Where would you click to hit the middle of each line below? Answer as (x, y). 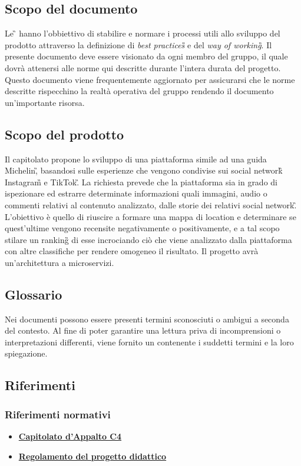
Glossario (34, 294)
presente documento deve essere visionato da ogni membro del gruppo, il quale (146, 56)
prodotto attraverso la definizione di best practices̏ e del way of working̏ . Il (138, 44)
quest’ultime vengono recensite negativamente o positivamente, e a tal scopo (142, 228)
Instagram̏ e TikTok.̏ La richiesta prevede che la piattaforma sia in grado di (141, 182)
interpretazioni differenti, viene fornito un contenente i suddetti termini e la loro (149, 342)
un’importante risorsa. (45, 102)
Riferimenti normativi (58, 414)
